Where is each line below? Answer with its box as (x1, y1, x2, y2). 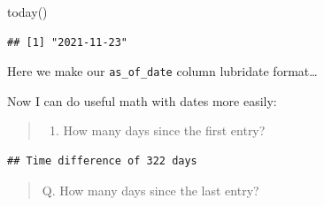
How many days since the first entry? (63, 121, 266, 140)
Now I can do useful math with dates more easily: (7, 91, 277, 110)
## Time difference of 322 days (7, 155, 197, 168)
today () (7, 3, 48, 20)
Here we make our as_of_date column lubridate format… (7, 62, 318, 80)
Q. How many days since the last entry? (42, 180, 259, 199)
